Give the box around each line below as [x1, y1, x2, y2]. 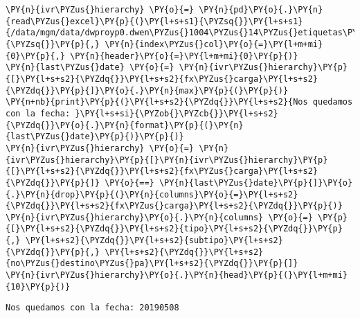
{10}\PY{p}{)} [6, 281, 71, 292]
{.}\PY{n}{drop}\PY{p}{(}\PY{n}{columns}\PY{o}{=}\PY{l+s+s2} [6, 189, 298, 200]
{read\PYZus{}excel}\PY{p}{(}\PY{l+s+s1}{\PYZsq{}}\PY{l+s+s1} [6, 16, 303, 26]
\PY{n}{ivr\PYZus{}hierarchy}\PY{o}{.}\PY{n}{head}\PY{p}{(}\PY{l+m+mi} [6, 270, 348, 281]
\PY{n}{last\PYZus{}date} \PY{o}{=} [6, 62, 174, 73]
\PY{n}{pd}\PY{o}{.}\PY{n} [199, 5, 323, 15]
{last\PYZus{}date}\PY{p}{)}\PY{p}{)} [6, 132, 184, 142]
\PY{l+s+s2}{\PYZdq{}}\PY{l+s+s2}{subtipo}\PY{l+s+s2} [25, 236, 283, 246]
